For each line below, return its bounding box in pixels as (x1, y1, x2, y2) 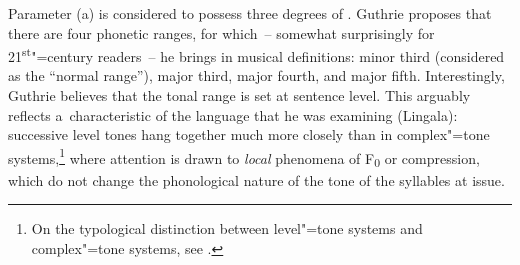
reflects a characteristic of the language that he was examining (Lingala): (8, 104, 458, 125)
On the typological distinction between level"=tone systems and (31, 218, 423, 239)
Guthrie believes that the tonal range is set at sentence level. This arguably (8, 85, 471, 106)
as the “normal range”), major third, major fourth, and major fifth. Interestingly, (8, 65, 505, 86)
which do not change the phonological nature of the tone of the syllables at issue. (8, 169, 505, 190)
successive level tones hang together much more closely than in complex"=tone (8, 124, 490, 145)
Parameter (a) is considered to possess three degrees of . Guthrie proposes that (8, 3, 492, 23)
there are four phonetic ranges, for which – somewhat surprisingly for (8, 22, 435, 43)
